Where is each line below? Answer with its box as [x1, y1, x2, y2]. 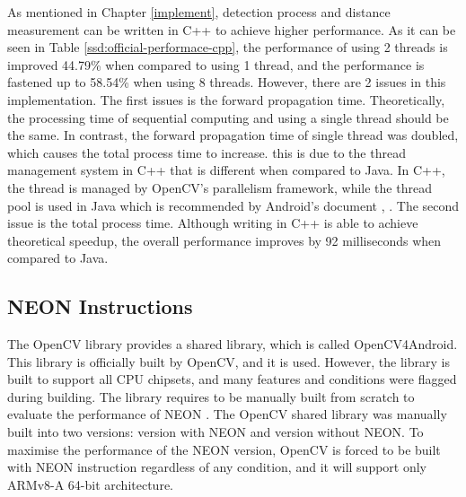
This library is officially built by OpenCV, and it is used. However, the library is [7, 352, 450, 371]
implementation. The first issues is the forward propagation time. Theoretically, [7, 90, 445, 109]
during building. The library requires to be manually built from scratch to [7, 387, 415, 405]
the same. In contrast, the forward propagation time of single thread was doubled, [7, 126, 459, 144]
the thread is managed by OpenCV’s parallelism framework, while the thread [7, 178, 432, 196]
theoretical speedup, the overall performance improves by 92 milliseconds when [7, 231, 442, 249]
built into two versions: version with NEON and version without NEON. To [7, 423, 424, 441]
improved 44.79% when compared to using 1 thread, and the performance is [7, 55, 425, 74]
